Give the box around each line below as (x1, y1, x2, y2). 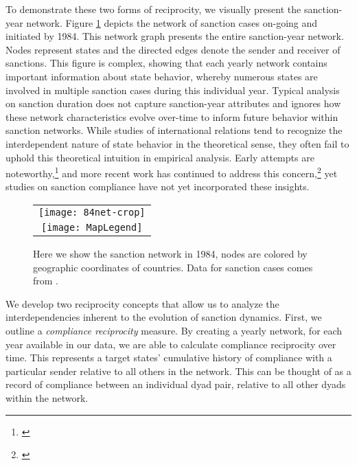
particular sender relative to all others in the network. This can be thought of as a (5, 363, 352, 378)
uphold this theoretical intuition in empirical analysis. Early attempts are (5, 150, 314, 164)
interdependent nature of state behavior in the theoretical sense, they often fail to (5, 136, 349, 150)
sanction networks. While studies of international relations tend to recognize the (5, 123, 343, 137)
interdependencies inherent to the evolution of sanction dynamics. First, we (5, 310, 322, 324)
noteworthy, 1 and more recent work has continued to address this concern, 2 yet (5, 164, 338, 180)
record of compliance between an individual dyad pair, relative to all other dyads (5, 377, 346, 392)
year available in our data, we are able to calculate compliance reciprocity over (5, 337, 336, 351)
